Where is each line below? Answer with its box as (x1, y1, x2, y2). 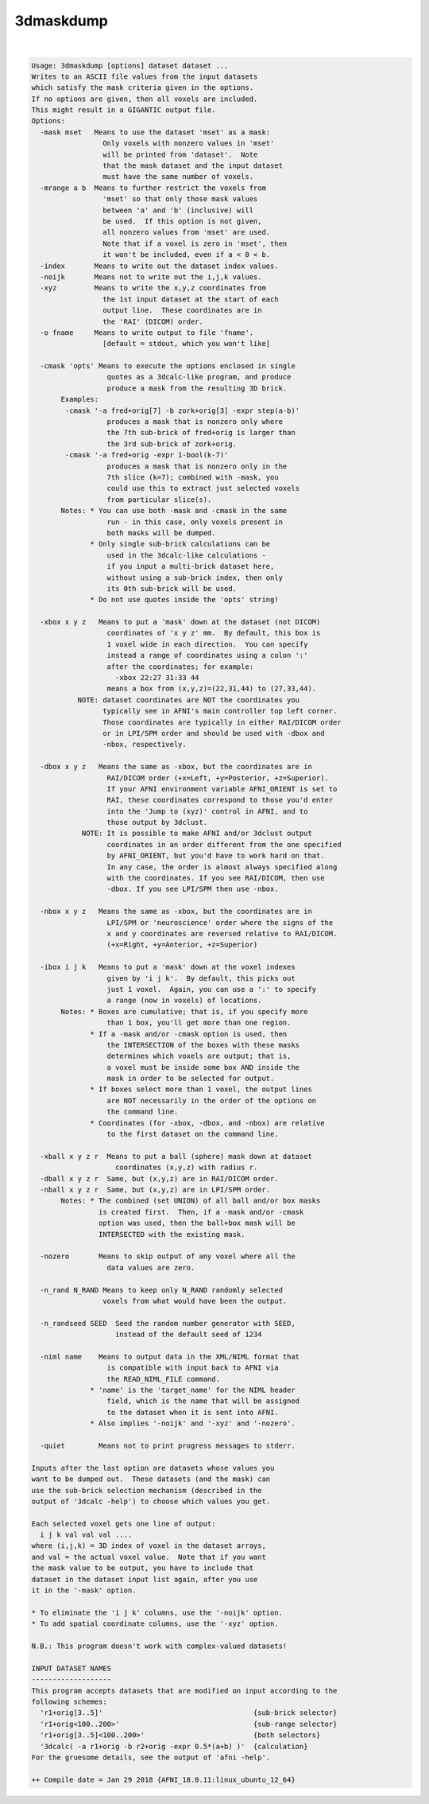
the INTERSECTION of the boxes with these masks (106, 1040, 300, 1049)
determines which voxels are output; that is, (106, 1052, 292, 1061)
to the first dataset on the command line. (106, 1129, 279, 1139)
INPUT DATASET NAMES (31, 1663, 111, 1673)
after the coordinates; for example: (106, 662, 254, 671)
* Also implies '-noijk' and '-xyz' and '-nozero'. (90, 1419, 296, 1428)
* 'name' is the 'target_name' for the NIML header (90, 1386, 296, 1395)
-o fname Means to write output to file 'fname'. (40, 328, 254, 337)
